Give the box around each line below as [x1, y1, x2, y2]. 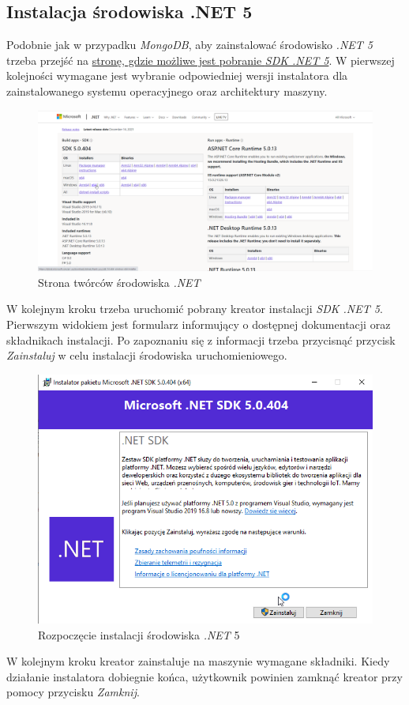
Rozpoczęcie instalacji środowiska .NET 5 [38, 626, 240, 643]
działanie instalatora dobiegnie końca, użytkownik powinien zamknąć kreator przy [6, 668, 403, 684]
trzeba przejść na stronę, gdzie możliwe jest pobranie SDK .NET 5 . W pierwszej [6, 51, 395, 68]
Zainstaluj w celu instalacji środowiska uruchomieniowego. [6, 347, 287, 364]
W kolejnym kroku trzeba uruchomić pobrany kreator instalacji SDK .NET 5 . [6, 300, 383, 317]
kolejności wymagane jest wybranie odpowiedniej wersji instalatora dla [6, 67, 348, 84]
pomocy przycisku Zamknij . [6, 684, 140, 700]
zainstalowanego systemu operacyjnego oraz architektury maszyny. [6, 82, 328, 99]
